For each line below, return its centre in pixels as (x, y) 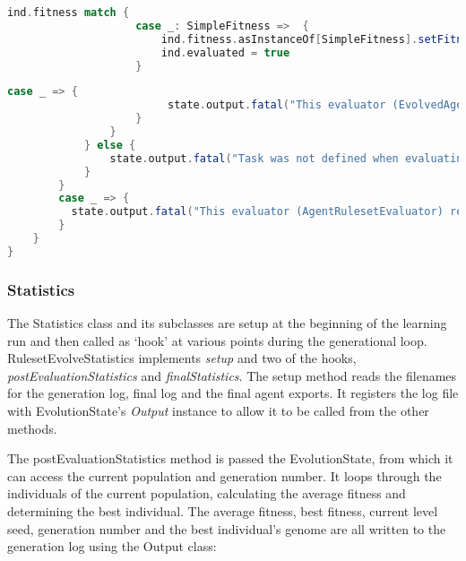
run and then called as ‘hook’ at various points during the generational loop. (217, 340)
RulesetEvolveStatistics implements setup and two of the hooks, (182, 358)
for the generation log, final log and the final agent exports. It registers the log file (233, 393)
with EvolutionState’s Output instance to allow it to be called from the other (218, 410)
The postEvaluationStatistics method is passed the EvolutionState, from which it (230, 458)
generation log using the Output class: (112, 546)
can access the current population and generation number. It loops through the (224, 475)
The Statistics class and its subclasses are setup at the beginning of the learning (227, 322)
